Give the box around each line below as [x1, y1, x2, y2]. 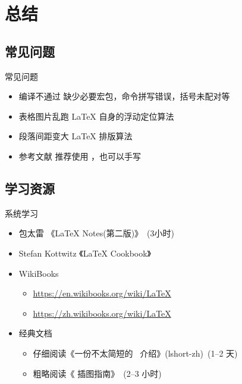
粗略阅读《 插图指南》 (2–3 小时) [33, 367, 162, 379]
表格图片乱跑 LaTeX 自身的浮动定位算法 [18, 110, 174, 122]
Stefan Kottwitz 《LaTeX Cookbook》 [18, 246, 152, 259]
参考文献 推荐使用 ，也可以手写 [18, 149, 142, 162]
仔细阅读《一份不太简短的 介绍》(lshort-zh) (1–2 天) [33, 346, 238, 359]
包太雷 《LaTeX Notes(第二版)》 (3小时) [18, 227, 174, 239]
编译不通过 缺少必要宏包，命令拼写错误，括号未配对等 [18, 90, 230, 102]
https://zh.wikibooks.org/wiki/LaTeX [33, 307, 171, 319]
